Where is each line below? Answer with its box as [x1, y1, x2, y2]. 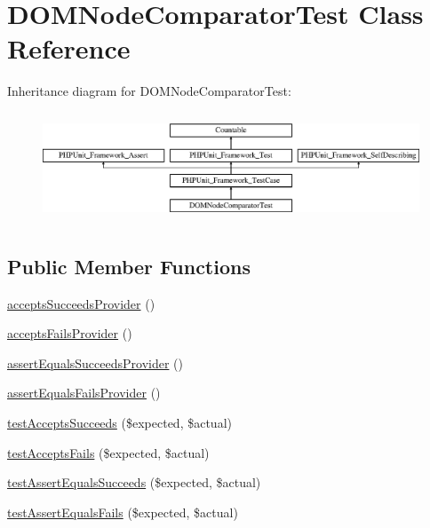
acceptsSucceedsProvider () [7, 294, 155, 312]
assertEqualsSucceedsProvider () [7, 353, 183, 372]
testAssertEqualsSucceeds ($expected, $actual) [7, 473, 261, 492]
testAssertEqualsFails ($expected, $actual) [7, 502, 238, 521]
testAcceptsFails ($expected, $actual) [7, 443, 210, 461]
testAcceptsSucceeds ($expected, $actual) [7, 413, 232, 431]
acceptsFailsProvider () [7, 324, 132, 343]
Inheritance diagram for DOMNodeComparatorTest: [7, 82, 291, 100]
